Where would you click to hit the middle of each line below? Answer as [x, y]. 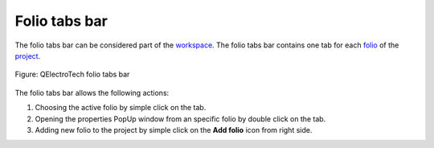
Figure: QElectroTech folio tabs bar [72, 74]
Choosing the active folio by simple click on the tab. [121, 108]
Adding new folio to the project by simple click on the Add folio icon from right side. [174, 129]
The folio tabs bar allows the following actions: [92, 92]
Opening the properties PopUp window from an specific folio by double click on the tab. [180, 119]
